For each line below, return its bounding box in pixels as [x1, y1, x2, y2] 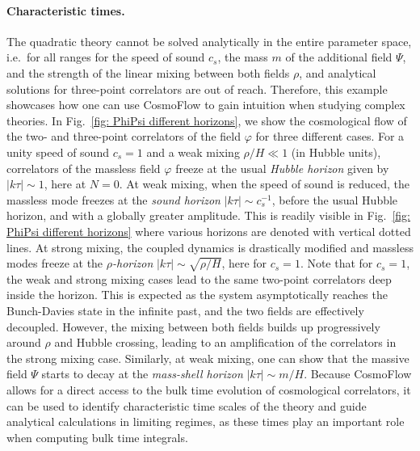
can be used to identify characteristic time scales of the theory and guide [6, 397, 367, 414]
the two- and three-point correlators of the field [6, 128, 241, 145]
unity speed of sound [6, 143, 109, 160]
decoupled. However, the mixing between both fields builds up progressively [6, 318, 380, 335]
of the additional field [285, 48, 393, 65]
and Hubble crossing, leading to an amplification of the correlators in [54, 334, 397, 351]
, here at [44, 175, 86, 192]
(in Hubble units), [291, 143, 381, 160]
